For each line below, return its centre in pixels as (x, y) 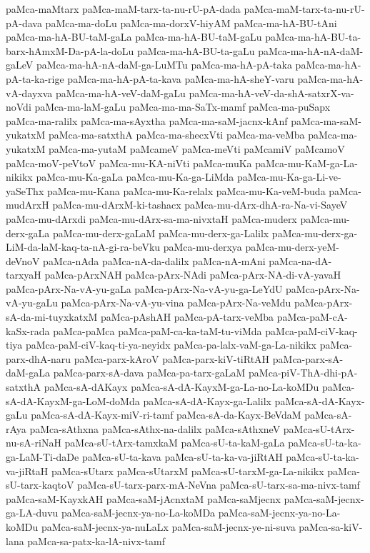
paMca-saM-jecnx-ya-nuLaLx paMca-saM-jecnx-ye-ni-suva (168, 526)
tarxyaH (24, 275)
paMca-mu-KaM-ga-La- (306, 163)
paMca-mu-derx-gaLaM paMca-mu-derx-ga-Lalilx (161, 233)
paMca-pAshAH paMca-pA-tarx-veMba (187, 317)
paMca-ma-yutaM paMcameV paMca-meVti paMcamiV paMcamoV (196, 148)
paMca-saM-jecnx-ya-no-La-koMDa (138, 513)
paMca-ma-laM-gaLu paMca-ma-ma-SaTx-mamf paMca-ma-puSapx (182, 107)
